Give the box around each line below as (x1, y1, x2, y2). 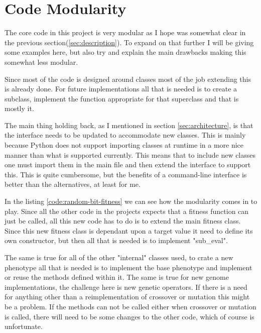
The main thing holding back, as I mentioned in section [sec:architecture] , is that (5, 120, 253, 130)
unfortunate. (5, 321, 43, 331)
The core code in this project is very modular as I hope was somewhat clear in (5, 27, 246, 38)
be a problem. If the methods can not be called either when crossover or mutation (5, 301, 256, 311)
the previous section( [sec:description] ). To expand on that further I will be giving (5, 37, 254, 47)
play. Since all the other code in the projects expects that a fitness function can (5, 205, 249, 216)
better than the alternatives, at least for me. (5, 179, 141, 189)
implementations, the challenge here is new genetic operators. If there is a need (5, 281, 247, 292)
